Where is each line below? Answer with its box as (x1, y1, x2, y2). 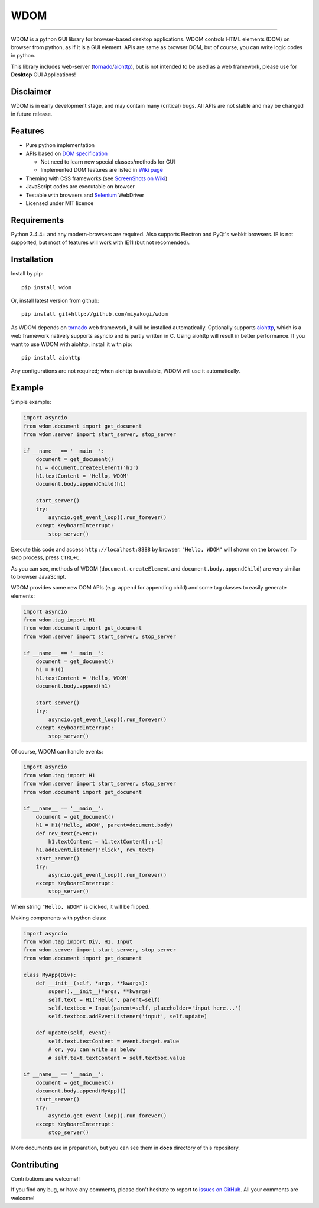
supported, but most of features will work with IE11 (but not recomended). (11, 239, 190, 246)
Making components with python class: (11, 914, 107, 921)
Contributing (11, 1159, 59, 1169)
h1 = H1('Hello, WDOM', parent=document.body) (35, 822, 174, 829)
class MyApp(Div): (23, 972, 77, 978)
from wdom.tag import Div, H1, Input (23, 938, 133, 945)
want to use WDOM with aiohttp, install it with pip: (11, 341, 132, 348)
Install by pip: (11, 270, 44, 277)
